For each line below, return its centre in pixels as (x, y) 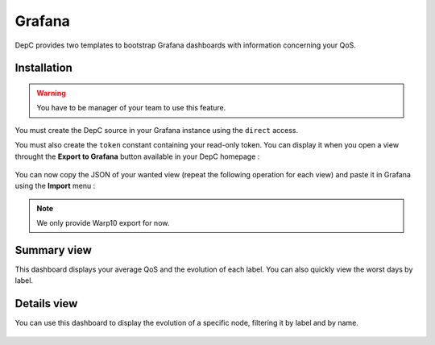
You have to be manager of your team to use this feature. (131, 108)
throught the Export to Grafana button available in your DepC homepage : (137, 156)
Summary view (54, 250)
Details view (46, 303)
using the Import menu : (55, 186)
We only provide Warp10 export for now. (103, 223)
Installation (43, 68)
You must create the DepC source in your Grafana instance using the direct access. (157, 130)
